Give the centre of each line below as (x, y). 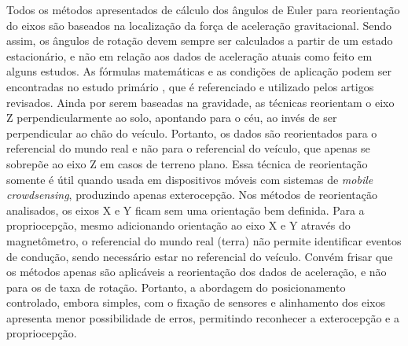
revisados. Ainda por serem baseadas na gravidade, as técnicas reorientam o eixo (200, 102)
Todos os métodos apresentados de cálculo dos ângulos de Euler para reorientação (203, 9)
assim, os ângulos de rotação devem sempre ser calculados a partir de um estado (200, 40)
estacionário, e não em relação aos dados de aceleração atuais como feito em (189, 55)
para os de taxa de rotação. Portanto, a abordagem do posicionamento (176, 287)
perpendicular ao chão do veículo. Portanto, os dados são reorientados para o (192, 133)
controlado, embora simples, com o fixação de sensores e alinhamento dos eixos (196, 302)
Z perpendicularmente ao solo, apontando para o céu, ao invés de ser (172, 118)
